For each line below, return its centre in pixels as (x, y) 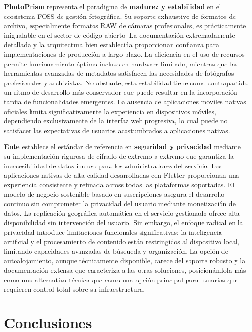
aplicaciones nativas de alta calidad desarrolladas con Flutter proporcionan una (122, 175)
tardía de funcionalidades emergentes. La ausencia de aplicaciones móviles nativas (125, 101)
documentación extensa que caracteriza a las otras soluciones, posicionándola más (125, 270)
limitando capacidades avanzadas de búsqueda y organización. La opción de (116, 251)
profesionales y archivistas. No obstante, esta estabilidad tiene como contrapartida (126, 82)
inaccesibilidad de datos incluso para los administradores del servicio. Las (113, 165)
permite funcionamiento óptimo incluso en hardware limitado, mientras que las (121, 63)
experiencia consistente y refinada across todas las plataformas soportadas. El (119, 184)
